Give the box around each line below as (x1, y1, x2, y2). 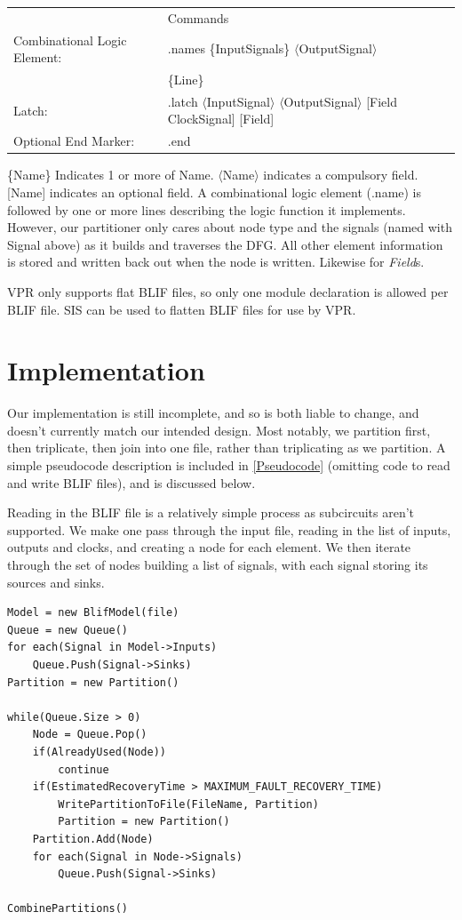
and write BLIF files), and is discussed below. (7, 473, 256, 492)
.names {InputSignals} (167, 39, 291, 58)
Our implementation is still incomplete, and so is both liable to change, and (7, 404, 419, 422)
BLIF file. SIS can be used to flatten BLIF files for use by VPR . (7, 300, 356, 318)
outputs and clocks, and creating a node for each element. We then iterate (7, 538, 411, 556)
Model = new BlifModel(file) (7, 606, 179, 620)
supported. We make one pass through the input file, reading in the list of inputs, (7, 520, 451, 539)
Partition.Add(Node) (32, 832, 154, 845)
